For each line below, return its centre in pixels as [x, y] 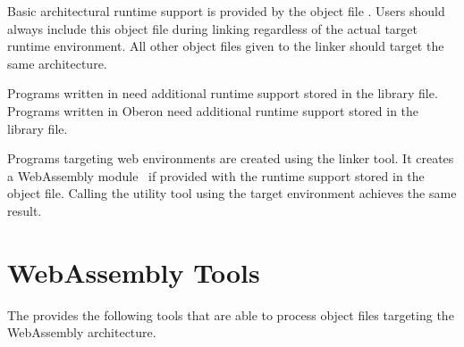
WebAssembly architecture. [82, 332]
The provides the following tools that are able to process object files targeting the [231, 314]
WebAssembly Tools [134, 272]
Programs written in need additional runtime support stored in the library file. [223, 93]
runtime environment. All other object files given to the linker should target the [226, 46]
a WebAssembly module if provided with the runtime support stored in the [216, 175]
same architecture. [57, 63]
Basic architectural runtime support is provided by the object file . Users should [226, 11]
